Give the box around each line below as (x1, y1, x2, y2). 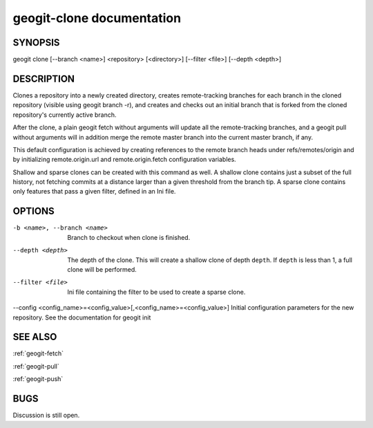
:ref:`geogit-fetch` (12, 349, 64, 357)
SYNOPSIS (12, 37, 60, 48)
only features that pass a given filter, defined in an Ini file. (12, 187, 176, 196)
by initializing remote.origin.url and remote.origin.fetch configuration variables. (12, 156, 236, 164)
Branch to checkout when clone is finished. (67, 233, 191, 241)
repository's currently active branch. (12, 111, 117, 119)
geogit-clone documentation (12, 10, 182, 26)
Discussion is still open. (12, 411, 80, 420)
